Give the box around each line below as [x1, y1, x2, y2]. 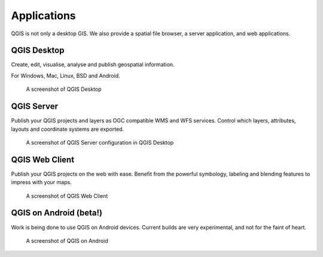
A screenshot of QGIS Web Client [26, 192, 108, 200]
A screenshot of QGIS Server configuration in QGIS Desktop [26, 139, 174, 146]
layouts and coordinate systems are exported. [11, 126, 124, 133]
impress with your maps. [11, 179, 72, 186]
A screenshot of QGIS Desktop [26, 85, 102, 93]
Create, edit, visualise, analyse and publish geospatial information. [11, 61, 175, 68]
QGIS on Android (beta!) [11, 208, 103, 218]
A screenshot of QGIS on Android [26, 237, 109, 244]
